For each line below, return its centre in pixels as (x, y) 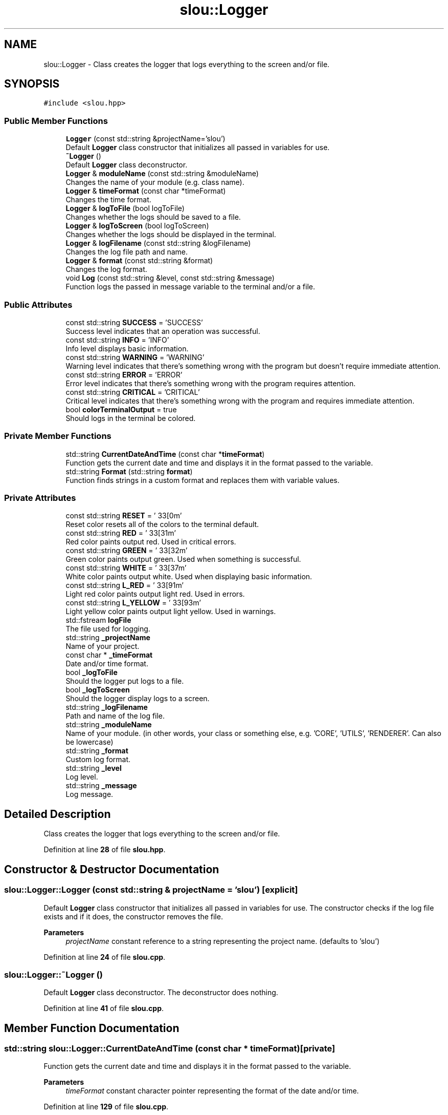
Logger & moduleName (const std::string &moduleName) (162, 174)
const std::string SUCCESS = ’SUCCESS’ (134, 322)
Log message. (89, 794)
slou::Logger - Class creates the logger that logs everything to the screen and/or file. (187, 64)
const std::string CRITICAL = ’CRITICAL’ (133, 392)
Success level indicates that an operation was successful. (163, 331)
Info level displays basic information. (127, 348)
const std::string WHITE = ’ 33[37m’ (126, 568)
